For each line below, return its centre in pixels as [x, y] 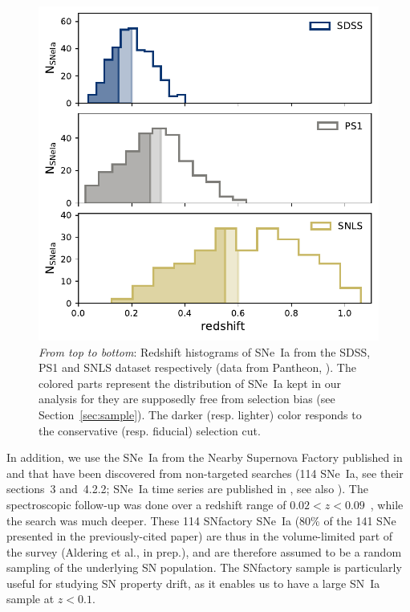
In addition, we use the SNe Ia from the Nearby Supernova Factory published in [205, 457]
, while [387, 504]
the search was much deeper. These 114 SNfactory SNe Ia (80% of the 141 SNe [201, 520]
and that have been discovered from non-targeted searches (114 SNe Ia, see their [205, 473]
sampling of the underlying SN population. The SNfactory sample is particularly [204, 567]
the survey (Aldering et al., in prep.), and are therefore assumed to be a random [204, 551]
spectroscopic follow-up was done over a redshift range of [146, 504]
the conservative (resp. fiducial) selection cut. [150, 430]
